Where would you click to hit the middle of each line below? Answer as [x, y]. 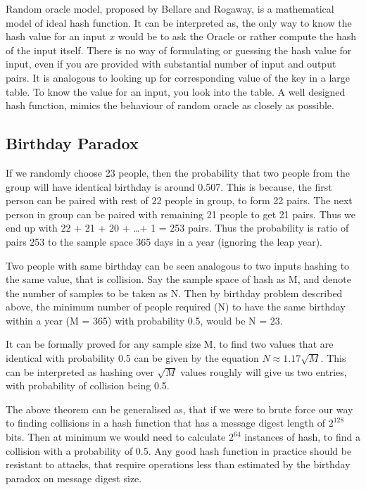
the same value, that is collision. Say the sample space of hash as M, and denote [178, 279]
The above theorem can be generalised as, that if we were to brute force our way [179, 409]
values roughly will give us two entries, [264, 371]
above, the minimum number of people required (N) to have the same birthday [176, 307]
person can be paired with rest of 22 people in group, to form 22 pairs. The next [179, 200]
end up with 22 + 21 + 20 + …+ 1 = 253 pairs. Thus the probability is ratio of [177, 228]
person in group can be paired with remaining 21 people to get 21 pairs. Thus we [181, 214]
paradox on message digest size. [74, 478]
